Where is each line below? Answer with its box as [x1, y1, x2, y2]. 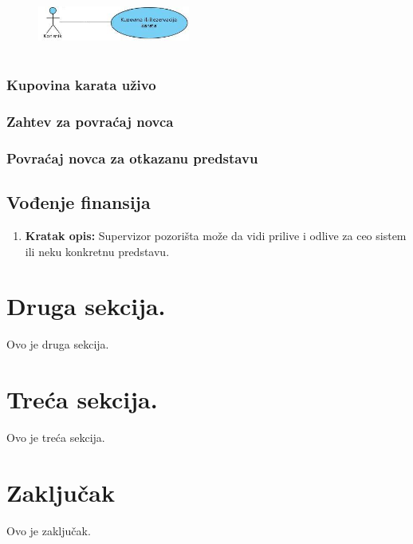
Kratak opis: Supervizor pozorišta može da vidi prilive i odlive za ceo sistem [25, 227, 407, 243]
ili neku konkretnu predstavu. [25, 242, 170, 259]
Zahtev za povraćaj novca [6, 111, 174, 131]
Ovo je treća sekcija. [6, 428, 105, 445]
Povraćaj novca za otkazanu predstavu [6, 148, 258, 168]
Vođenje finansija [6, 190, 151, 215]
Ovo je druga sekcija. [6, 336, 109, 353]
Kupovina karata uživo [6, 75, 156, 95]
